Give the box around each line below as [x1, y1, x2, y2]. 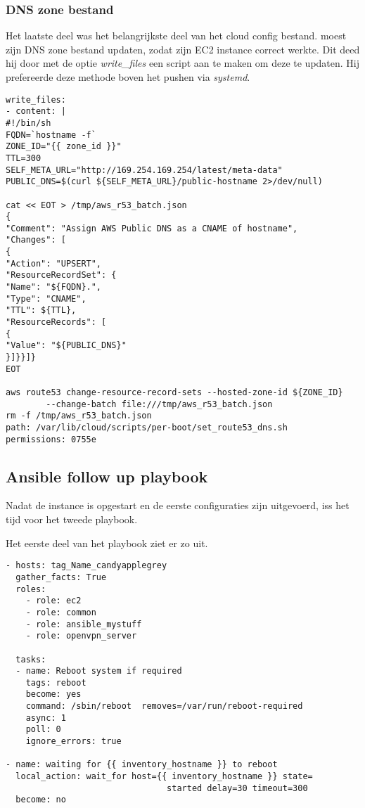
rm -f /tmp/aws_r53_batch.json [6, 411, 152, 421]
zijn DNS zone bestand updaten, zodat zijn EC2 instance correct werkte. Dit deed [6, 41, 360, 56]
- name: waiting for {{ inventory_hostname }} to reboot [6, 759, 278, 770]
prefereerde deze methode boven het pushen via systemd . [6, 70, 250, 84]
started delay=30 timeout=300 [167, 783, 308, 793]
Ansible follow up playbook [6, 465, 208, 487]
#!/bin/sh [6, 117, 51, 128]
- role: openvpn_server [25, 631, 137, 641]
